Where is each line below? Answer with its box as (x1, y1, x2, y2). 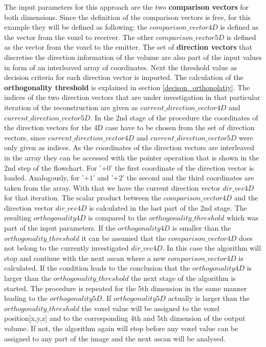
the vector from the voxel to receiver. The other (4, 31, 154, 42)
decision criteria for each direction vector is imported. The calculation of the (4, 72, 243, 83)
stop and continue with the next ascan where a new (4, 252, 166, 263)
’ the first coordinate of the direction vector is (110, 162, 254, 173)
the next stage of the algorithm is (131, 273, 236, 283)
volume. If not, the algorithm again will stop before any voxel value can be (4, 323, 238, 333)
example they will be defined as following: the (4, 22, 147, 32)
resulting (4, 212, 32, 223)
